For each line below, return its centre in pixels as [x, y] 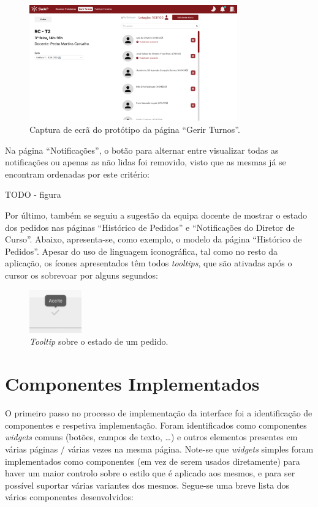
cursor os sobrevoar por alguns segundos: [81, 275]
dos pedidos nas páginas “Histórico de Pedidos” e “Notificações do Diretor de [150, 227]
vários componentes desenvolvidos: [69, 497]
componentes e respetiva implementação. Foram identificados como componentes [156, 425]
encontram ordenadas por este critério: [78, 174]
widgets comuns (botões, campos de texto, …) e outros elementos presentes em [151, 437]
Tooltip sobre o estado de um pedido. [99, 341]
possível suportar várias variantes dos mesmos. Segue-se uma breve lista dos [147, 485]
